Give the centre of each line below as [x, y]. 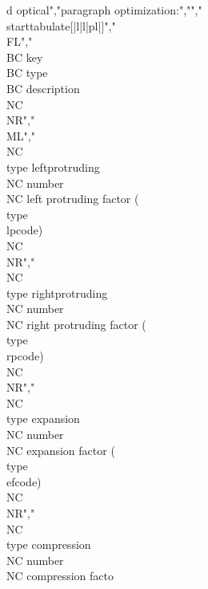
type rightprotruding [57, 292]
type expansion [43, 418]
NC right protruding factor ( [76, 324]
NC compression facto [60, 576]
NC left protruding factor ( [73, 199]
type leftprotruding [53, 167]
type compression [49, 544]
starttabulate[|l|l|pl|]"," [61, 25]
